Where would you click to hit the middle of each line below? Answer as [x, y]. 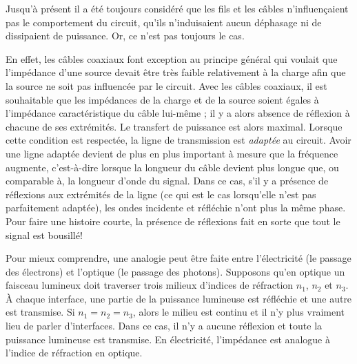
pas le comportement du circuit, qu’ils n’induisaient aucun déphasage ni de [164, 22]
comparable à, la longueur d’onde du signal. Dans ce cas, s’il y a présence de [167, 181]
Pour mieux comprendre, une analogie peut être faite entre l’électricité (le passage [178, 258]
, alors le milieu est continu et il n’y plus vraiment [238, 312]
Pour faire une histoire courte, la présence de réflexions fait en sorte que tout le [173, 221]
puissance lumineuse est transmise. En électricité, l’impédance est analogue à [168, 339]
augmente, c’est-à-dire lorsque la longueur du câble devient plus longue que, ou [172, 167]
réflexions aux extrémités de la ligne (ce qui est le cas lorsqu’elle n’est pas [161, 194]
